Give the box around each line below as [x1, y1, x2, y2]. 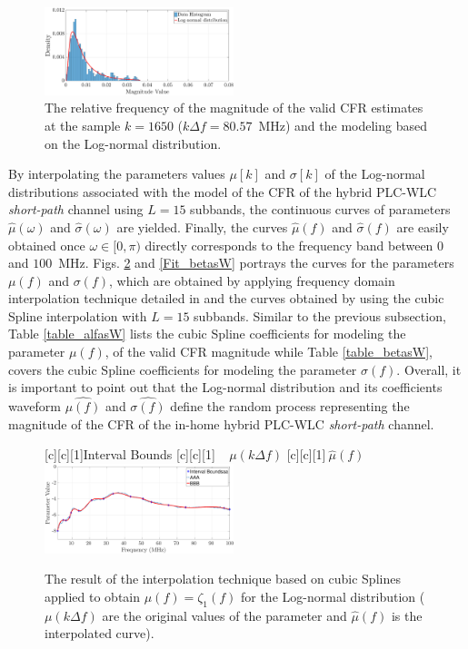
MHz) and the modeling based [258, 115, 428, 134]
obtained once [8, 235, 85, 254]
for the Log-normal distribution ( [240, 587, 425, 606]
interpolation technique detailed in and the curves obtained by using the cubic [8, 289, 444, 308]
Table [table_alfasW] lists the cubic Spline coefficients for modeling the [8, 324, 406, 343]
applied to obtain [45, 587, 141, 606]
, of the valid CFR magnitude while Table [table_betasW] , [105, 342, 433, 361]
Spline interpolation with [8, 306, 147, 325]
